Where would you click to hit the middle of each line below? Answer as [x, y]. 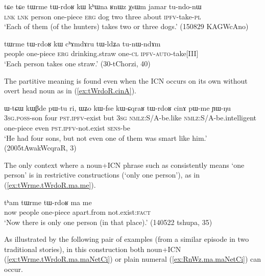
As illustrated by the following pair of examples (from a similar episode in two [127, 239]
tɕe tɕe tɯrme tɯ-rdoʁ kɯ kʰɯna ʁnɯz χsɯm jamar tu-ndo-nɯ [103, 6]
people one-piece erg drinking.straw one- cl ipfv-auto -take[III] [101, 53]
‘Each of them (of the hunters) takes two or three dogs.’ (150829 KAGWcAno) [126, 26]
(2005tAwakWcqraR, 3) [40, 148]
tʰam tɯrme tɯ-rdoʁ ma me [48, 202]
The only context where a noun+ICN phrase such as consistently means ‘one [124, 165]
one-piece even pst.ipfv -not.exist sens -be [67, 127]
